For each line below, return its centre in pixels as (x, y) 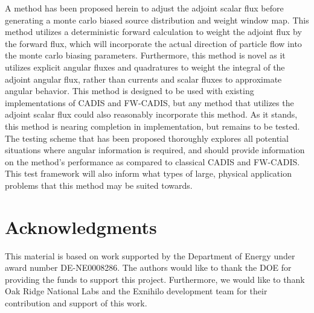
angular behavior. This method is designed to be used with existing (130, 91)
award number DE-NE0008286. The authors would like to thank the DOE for (148, 267)
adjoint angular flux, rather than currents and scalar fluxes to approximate (143, 79)
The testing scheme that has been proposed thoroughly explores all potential (147, 138)
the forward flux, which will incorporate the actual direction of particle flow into (153, 43)
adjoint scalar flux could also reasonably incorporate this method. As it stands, (151, 114)
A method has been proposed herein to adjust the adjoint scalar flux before (144, 8)
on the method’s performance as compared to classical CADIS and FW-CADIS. (152, 161)
